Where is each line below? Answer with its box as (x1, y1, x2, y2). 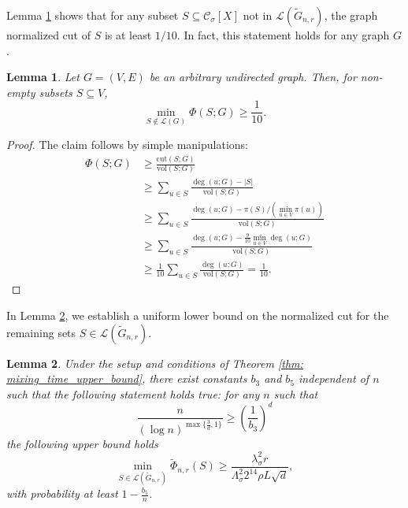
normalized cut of (6, 27, 91, 43)
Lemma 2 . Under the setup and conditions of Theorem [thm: (6, 354, 303, 371)
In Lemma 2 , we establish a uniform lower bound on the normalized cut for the (6, 307, 389, 324)
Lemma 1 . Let (6, 69, 80, 85)
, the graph (324, 7, 378, 23)
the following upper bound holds (6, 435, 158, 451)
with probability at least (6, 485, 118, 502)
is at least (104, 27, 152, 43)
